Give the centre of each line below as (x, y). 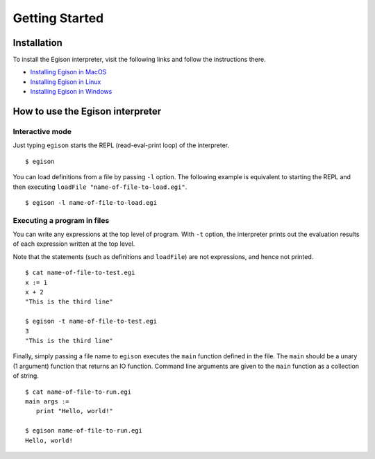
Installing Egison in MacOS (68, 72)
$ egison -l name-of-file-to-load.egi (91, 202)
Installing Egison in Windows (71, 92)
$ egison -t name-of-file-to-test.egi (91, 322)
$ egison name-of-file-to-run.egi (84, 431)
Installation (37, 43)
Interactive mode (42, 132)
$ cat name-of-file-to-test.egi (80, 273)
